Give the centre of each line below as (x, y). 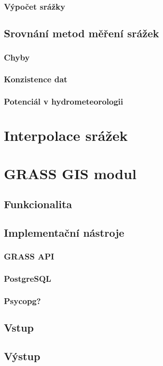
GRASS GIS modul (70, 173)
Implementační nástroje (64, 233)
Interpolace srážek (66, 135)
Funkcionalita (38, 204)
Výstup (22, 356)
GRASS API (29, 256)
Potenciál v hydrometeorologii (64, 101)
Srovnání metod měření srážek (81, 33)
